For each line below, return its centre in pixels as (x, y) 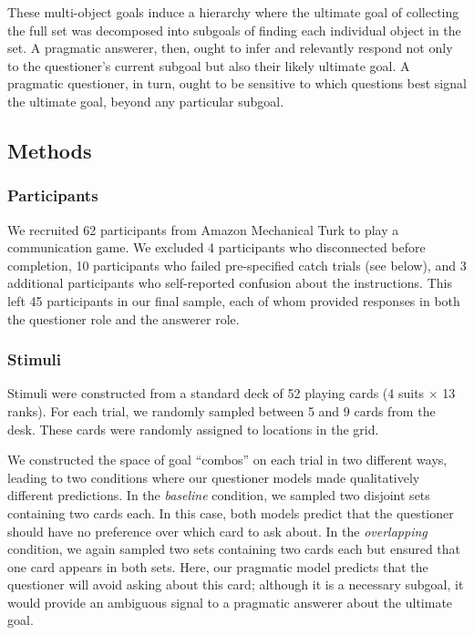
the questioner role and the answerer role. (124, 318)
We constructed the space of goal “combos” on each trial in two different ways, (227, 460)
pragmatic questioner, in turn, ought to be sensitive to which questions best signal (237, 83)
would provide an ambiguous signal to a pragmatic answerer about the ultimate (230, 602)
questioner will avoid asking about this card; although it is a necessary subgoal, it (236, 584)
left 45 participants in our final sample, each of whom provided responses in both (234, 300)
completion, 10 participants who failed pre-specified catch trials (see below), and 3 (237, 265)
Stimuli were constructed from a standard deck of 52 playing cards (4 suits (216, 393)
